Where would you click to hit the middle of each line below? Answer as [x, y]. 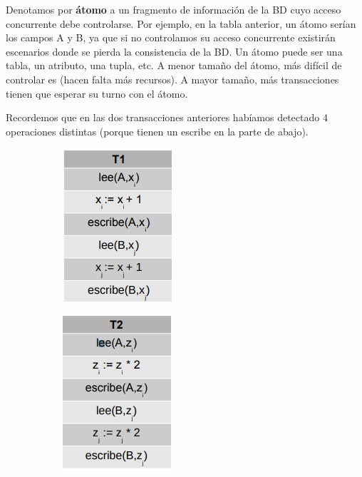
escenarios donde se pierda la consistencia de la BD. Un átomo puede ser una [174, 51]
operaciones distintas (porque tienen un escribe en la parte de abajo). [157, 131]
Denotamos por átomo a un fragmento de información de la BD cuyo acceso [174, 9]
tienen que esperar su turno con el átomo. [97, 93]
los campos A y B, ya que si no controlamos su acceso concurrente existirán [171, 37]
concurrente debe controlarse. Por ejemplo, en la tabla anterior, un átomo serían [181, 23]
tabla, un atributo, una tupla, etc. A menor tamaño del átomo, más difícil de [174, 65]
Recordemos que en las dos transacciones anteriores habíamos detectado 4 [167, 117]
